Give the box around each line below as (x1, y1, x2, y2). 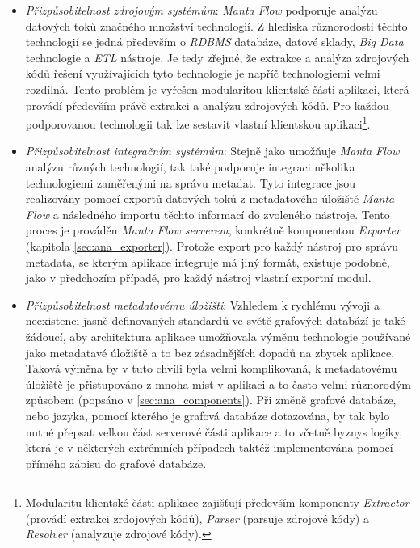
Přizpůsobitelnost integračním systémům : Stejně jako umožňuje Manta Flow (25, 142, 400, 159)
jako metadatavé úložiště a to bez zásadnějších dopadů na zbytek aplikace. (25, 344, 395, 360)
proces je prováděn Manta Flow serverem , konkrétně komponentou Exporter (25, 221, 401, 238)
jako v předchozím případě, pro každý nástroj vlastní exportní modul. (25, 269, 372, 286)
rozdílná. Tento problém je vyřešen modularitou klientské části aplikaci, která (25, 80, 409, 97)
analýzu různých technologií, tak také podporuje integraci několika (25, 158, 355, 175)
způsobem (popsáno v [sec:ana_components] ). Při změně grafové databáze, (25, 391, 397, 408)
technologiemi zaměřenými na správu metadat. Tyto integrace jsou (25, 174, 355, 191)
